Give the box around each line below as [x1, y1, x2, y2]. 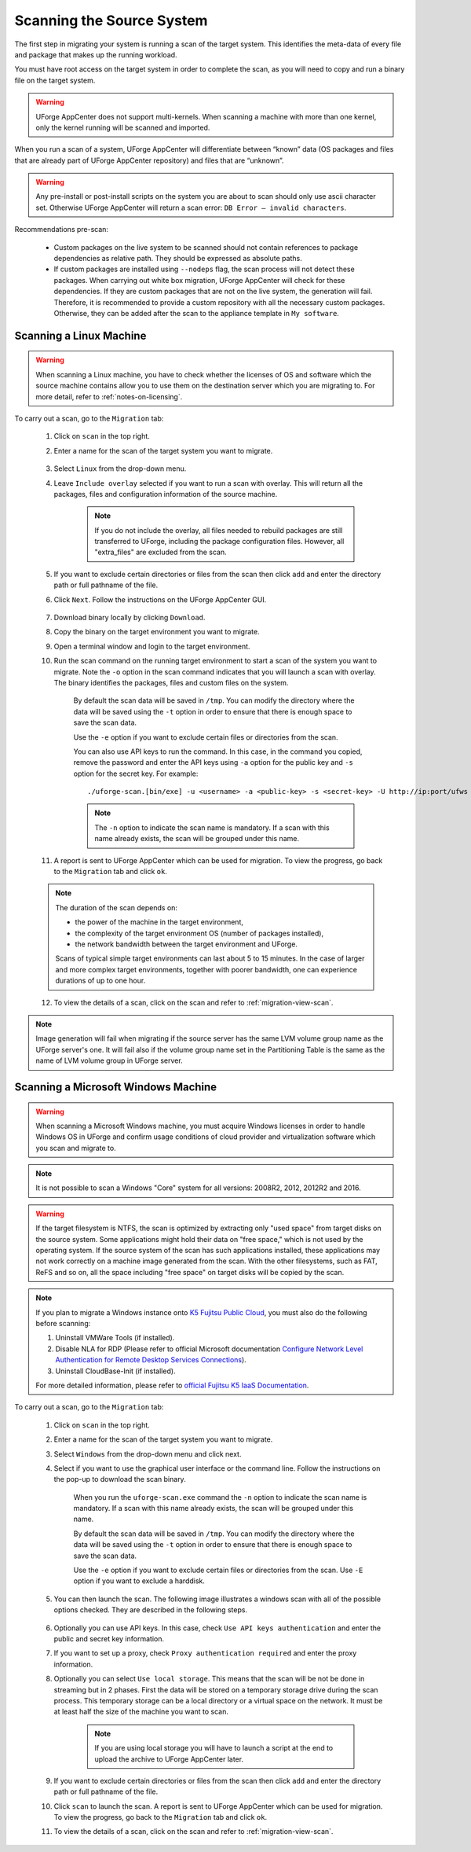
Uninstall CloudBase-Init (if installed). [55, 1366, 176, 1376]
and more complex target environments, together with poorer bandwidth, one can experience [55, 965, 357, 974]
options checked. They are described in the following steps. [53, 1605, 247, 1615]
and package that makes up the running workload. [14, 50, 177, 59]
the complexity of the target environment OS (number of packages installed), [75, 928, 324, 938]
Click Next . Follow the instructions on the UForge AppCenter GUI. [53, 594, 267, 604]
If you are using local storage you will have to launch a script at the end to [94, 1744, 334, 1753]
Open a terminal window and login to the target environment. [53, 641, 250, 651]
